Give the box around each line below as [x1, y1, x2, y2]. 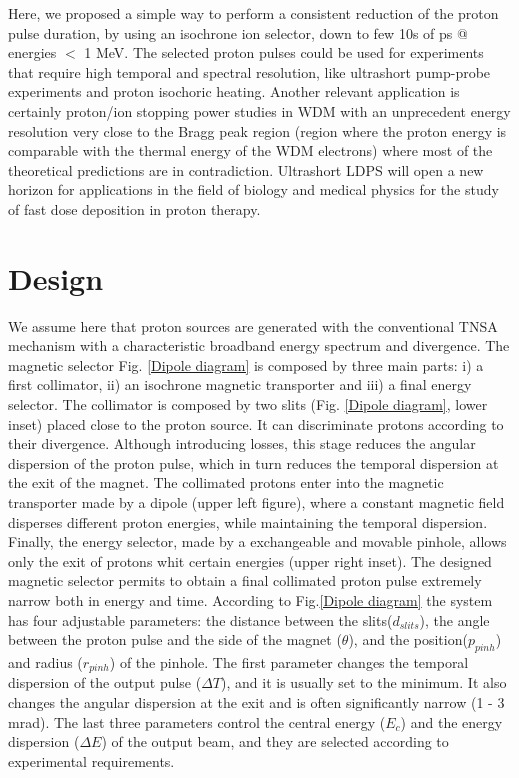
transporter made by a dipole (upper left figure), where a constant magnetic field [8, 492, 505, 512]
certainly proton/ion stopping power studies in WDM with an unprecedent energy [8, 100, 511, 121]
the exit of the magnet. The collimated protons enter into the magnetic [8, 472, 444, 493]
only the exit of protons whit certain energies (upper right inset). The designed [8, 550, 492, 571]
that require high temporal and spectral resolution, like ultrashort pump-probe [8, 61, 491, 82]
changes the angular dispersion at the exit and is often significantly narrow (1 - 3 [8, 692, 505, 712]
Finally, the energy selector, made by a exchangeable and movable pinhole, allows [8, 531, 507, 552]
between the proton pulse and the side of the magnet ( [8, 629, 342, 650]
